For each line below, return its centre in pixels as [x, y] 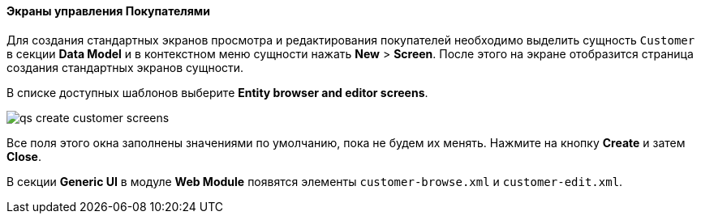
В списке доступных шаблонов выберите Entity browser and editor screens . [217, 92]
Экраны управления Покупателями [108, 11]
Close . [24, 156]
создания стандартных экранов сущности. [125, 67]
